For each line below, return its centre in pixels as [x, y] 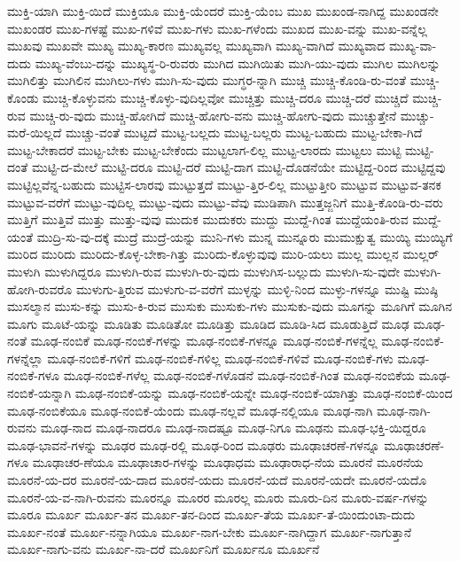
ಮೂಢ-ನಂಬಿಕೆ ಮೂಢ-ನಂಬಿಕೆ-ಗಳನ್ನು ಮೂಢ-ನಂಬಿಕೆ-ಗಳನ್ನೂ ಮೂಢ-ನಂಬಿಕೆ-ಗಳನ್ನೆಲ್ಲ [204, 341]
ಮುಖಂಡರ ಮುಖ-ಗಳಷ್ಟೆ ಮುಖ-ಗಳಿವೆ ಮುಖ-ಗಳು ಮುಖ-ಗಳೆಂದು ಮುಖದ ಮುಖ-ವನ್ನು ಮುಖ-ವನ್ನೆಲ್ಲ [217, 28]
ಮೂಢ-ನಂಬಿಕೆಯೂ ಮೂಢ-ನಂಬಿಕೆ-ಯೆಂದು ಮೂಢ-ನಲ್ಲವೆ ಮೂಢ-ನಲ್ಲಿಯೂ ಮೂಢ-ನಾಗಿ [190, 410]
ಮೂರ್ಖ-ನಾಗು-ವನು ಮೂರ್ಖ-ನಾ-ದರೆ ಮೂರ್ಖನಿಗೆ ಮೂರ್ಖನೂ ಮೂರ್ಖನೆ [164, 549]
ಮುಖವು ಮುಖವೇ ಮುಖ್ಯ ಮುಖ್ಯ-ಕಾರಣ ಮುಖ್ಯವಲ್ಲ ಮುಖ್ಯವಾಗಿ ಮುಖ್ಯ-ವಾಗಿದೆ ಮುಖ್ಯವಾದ [196, 46]
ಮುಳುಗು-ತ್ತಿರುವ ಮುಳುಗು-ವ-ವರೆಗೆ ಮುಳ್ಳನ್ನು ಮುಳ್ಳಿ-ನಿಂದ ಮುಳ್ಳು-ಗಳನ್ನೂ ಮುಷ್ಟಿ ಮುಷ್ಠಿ [257, 288]
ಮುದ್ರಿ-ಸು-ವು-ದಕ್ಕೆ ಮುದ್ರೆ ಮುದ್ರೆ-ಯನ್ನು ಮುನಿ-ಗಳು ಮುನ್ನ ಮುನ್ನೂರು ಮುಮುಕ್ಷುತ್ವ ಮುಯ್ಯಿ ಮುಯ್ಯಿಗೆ [245, 236]
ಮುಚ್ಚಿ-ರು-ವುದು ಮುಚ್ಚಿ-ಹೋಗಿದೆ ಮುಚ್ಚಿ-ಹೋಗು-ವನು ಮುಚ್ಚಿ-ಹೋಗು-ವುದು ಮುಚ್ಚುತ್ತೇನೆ [213, 115]
